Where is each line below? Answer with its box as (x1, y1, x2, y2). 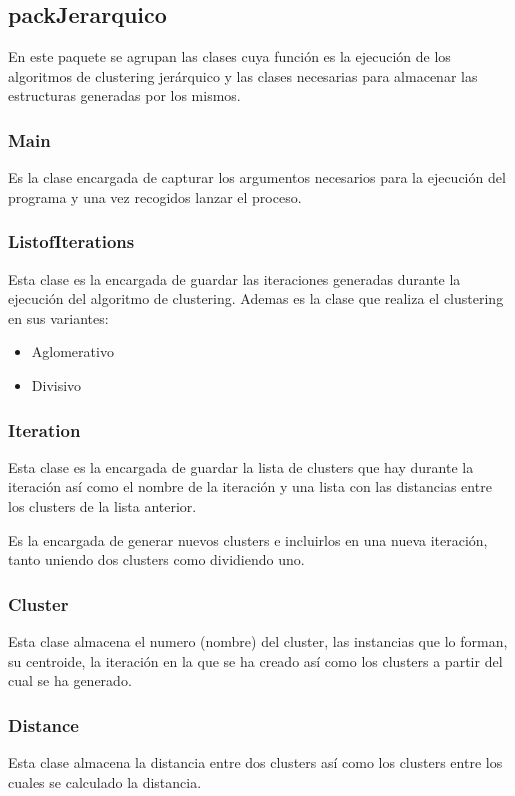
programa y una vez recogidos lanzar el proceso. (8, 186, 302, 207)
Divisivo (31, 374, 82, 395)
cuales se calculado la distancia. (8, 771, 202, 792)
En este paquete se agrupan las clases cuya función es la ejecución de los (8, 46, 451, 67)
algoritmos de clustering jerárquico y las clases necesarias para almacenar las (8, 65, 478, 86)
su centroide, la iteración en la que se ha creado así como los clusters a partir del (8, 650, 503, 671)
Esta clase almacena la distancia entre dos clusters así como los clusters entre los (8, 751, 503, 772)
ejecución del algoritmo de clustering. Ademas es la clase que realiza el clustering (8, 288, 504, 309)
